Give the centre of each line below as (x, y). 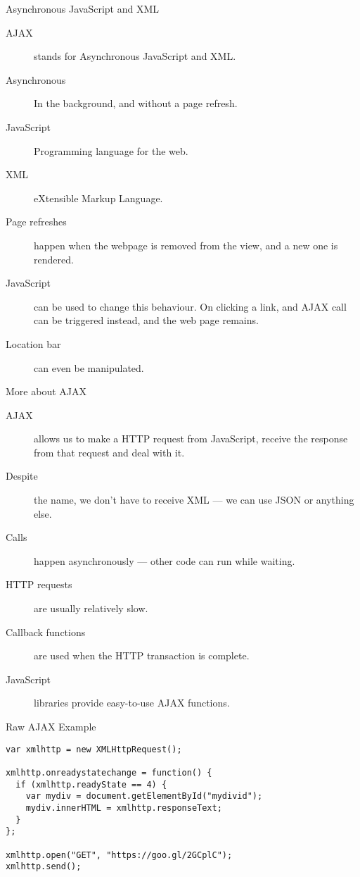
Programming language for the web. (111, 150)
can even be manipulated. (89, 367)
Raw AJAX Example (51, 726)
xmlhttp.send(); (44, 867)
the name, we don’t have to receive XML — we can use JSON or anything (194, 500)
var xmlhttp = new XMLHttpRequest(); (94, 749)
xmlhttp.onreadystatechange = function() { (109, 772)
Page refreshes (36, 222)
